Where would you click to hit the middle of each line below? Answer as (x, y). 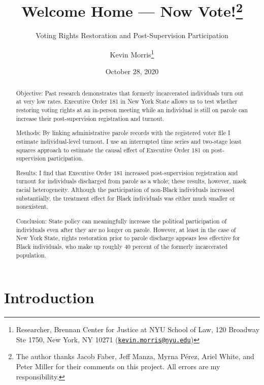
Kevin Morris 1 (132, 54)
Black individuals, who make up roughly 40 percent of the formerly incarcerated (122, 246)
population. (31, 255)
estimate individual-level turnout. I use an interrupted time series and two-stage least (129, 141)
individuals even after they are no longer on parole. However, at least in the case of (126, 229)
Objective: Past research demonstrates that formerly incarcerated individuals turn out (130, 93)
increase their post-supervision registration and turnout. (90, 118)
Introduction (49, 297)
